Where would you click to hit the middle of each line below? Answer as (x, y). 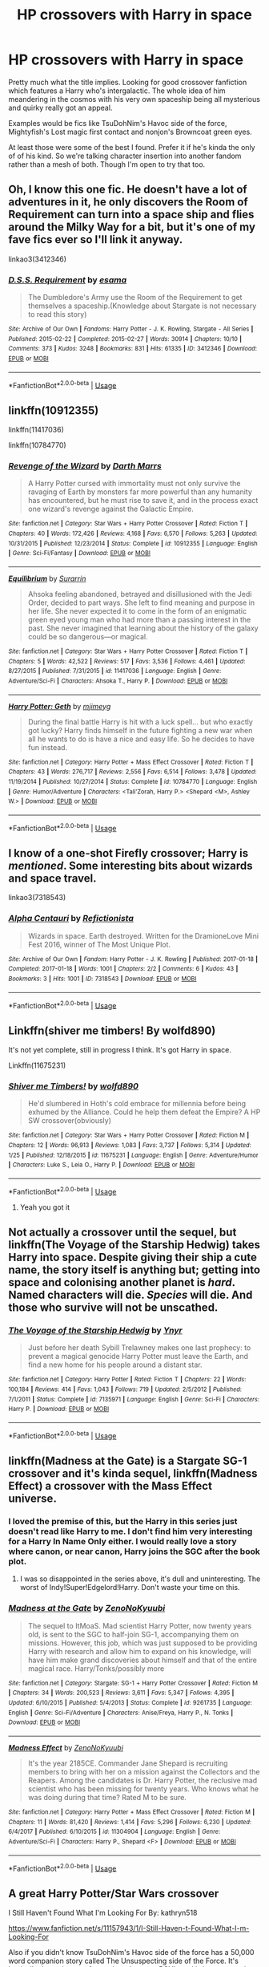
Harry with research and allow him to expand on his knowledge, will (139, 1651)
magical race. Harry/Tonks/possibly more (96, 1668)
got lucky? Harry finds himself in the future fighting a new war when (140, 730)
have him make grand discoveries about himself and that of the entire (143, 1660)
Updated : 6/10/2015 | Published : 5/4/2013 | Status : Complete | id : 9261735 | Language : (130, 1703)
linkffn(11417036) (36, 430)
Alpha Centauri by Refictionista (71, 919)
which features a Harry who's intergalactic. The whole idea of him (117, 91)
